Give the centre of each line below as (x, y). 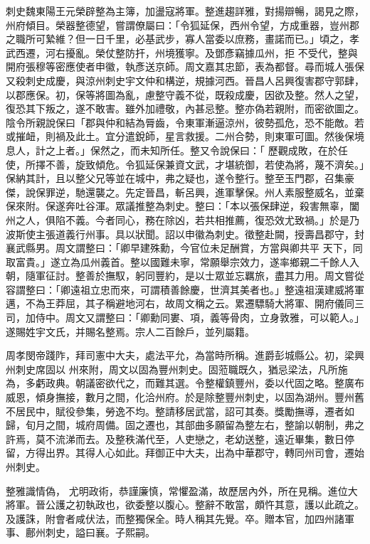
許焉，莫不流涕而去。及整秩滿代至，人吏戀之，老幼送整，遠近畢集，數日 (175, 438)
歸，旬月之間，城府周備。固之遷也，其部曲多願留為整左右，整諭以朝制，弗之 (185, 425)
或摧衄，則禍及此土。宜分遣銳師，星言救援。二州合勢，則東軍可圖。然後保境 (185, 136)
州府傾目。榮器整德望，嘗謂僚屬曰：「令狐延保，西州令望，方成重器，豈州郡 (183, 25)
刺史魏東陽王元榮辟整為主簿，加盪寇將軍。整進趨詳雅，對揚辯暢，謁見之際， (185, 11)
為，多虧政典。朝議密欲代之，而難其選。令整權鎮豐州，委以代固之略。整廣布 (185, 383)
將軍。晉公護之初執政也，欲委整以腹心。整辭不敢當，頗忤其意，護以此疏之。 (185, 505)
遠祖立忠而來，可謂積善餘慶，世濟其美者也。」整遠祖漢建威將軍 (217, 289)
